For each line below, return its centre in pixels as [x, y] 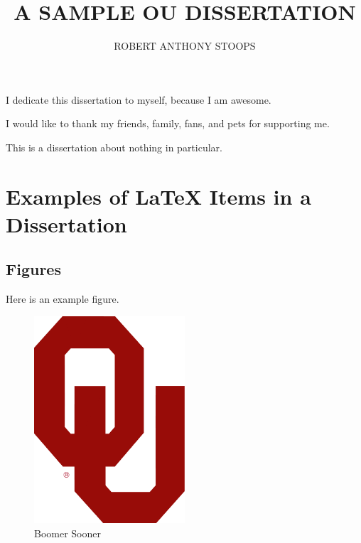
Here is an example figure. [63, 299]
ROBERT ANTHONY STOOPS [185, 46]
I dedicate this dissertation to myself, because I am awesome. [139, 99]
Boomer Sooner [68, 533]
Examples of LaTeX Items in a [158, 196]
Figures [33, 269]
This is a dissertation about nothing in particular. [114, 147]
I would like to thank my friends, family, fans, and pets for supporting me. [168, 123]
